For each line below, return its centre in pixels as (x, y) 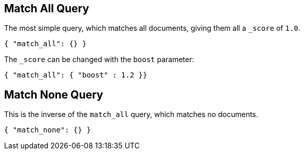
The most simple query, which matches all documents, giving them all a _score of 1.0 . (152, 28)
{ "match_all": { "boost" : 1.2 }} (76, 75)
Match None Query (54, 94)
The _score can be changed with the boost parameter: (99, 60)
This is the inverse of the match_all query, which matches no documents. (131, 114)
